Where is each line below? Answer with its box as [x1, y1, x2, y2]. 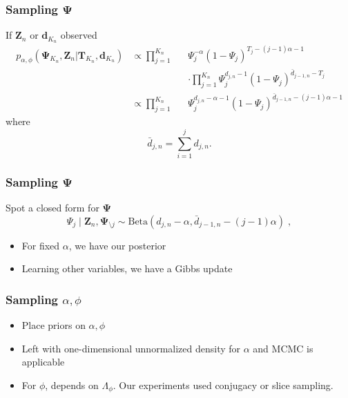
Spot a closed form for [6, 200, 99, 215]
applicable [21, 354, 65, 369]
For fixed [21, 238, 60, 252]
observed [60, 28, 97, 42]
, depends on [45, 377, 99, 392]
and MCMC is [253, 341, 313, 355]
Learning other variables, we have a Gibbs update [21, 261, 233, 276]
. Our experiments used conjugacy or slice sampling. [113, 377, 333, 392]
